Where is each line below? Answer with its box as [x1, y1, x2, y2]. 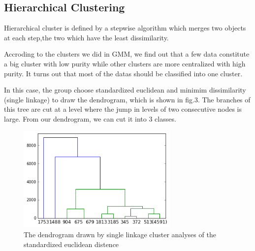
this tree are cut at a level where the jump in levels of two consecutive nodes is [4, 104, 242, 114]
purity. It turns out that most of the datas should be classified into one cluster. [4, 68, 243, 78]
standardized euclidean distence [24, 239, 119, 249]
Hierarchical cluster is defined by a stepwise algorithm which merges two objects [4, 23, 246, 33]
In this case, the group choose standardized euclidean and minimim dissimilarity [4, 85, 246, 95]
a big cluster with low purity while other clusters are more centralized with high [4, 58, 246, 68]
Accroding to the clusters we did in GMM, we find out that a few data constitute [4, 49, 250, 59]
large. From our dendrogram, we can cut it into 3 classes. [4, 113, 176, 124]
